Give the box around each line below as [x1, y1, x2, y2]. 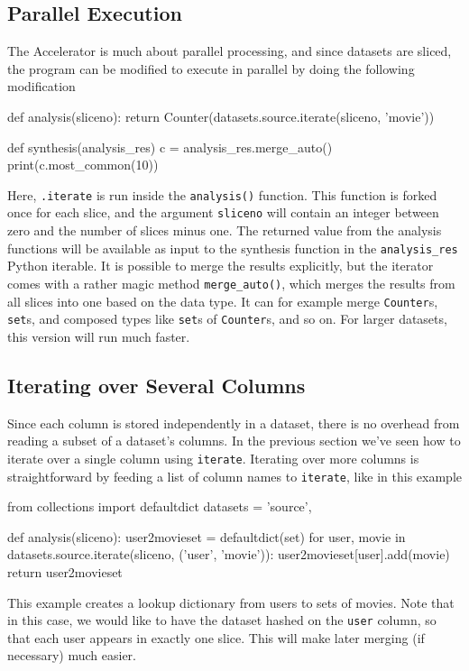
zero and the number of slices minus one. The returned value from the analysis [7, 221, 442, 240]
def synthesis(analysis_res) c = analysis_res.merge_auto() [7, 137, 333, 156]
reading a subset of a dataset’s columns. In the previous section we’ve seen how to [7, 431, 461, 450]
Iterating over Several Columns [7, 371, 306, 399]
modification [7, 77, 76, 96]
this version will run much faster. [7, 326, 190, 345]
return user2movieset [7, 562, 123, 581]
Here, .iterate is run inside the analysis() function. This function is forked [7, 185, 437, 204]
